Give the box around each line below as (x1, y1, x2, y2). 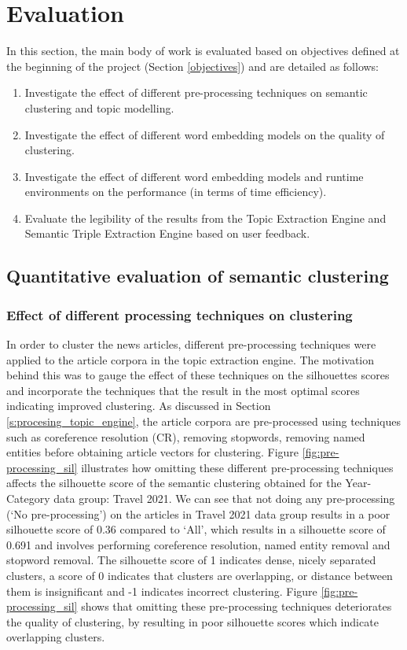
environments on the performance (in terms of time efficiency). (24, 183, 327, 200)
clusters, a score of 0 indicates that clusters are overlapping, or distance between (6, 567, 393, 583)
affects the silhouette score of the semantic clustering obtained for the (6, 475, 342, 491)
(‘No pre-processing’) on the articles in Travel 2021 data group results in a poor (6, 505, 390, 522)
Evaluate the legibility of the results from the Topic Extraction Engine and (24, 209, 387, 226)
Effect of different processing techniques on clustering (6, 305, 353, 324)
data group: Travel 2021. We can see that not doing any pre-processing (53, 490, 395, 506)
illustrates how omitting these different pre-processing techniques (81, 459, 394, 475)
